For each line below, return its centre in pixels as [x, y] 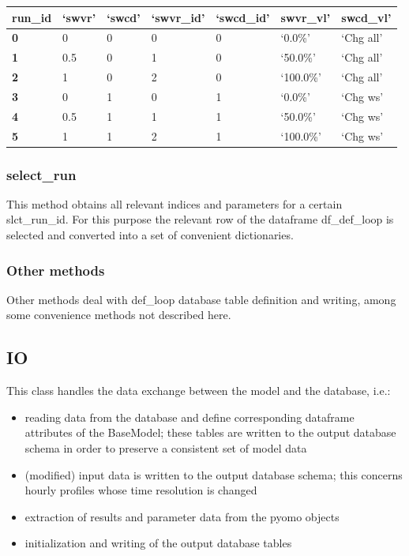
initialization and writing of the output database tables [158, 543]
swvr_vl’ [306, 17]
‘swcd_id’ [243, 17]
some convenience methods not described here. [119, 315]
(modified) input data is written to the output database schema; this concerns [214, 474]
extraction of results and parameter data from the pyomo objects [182, 516]
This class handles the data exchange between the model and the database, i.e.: [199, 391]
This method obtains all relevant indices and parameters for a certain [174, 203]
